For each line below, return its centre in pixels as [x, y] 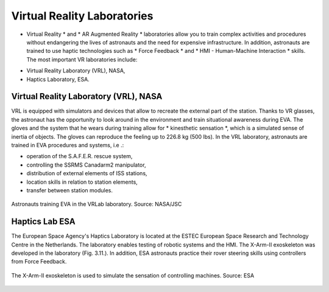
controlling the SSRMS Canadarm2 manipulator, [86, 165]
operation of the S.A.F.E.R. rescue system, [80, 156]
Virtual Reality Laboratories [82, 16]
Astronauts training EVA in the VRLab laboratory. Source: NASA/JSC [97, 204]
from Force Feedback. [39, 262]
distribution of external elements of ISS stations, [87, 173]
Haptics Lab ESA [43, 222]
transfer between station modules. [69, 190]
